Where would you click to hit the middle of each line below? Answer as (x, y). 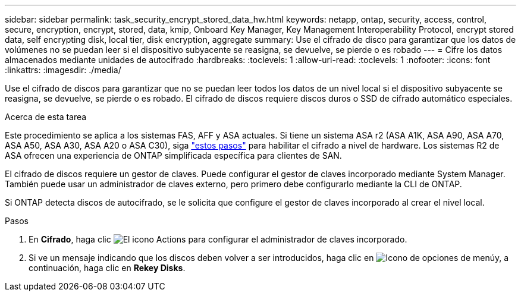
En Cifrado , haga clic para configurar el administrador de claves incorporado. (218, 239)
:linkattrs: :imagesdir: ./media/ (63, 70)
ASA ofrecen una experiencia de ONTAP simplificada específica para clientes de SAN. (173, 155)
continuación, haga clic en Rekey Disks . (107, 268)
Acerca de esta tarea (46, 117)
